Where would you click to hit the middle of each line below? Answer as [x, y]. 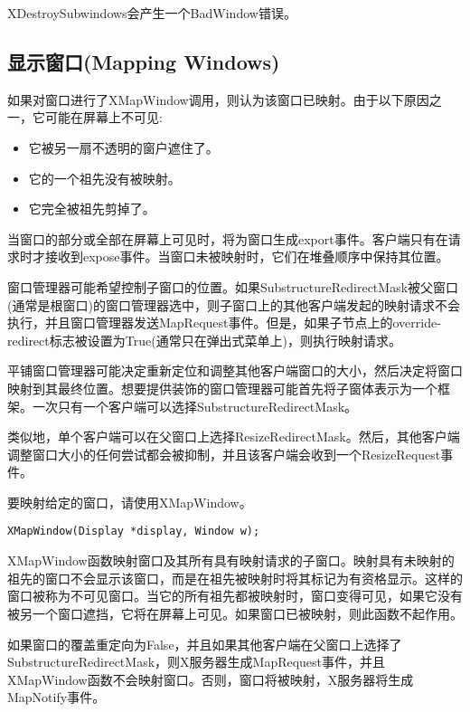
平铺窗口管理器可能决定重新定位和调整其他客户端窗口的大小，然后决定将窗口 [235, 370]
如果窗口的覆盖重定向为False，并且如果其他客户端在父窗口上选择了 [205, 644]
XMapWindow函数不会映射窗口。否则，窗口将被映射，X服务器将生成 [211, 679]
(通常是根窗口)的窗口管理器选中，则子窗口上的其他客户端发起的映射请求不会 [234, 304]
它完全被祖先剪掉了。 [92, 209]
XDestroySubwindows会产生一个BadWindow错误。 [152, 13]
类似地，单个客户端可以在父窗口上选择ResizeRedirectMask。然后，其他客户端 [234, 437]
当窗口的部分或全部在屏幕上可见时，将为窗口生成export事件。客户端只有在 [228, 238]
